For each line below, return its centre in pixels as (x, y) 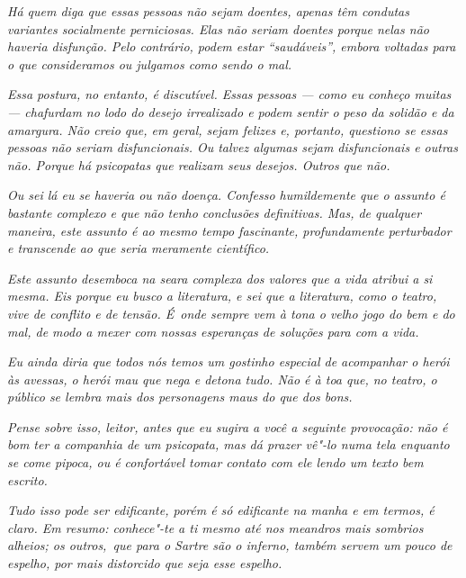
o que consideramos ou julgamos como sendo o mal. (150, 63)
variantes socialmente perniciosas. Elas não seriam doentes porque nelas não (218, 28)
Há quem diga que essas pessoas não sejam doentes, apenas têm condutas (208, 11)
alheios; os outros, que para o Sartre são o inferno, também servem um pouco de (230, 545)
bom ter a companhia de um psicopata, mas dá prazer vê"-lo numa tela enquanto (229, 444)
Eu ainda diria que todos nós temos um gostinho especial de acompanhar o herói (229, 361)
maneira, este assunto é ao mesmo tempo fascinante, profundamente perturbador (229, 230)
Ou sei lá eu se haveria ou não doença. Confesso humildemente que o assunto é (226, 195)
